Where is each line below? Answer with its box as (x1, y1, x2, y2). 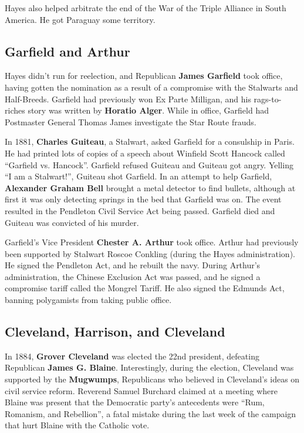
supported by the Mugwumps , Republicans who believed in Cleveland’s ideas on (5, 373, 300, 385)
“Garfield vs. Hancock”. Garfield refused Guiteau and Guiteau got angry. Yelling (5, 158, 293, 171)
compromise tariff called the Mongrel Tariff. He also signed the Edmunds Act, (5, 282, 285, 294)
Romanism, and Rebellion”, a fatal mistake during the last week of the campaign (5, 407, 296, 419)
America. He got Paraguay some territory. (5, 13, 156, 25)
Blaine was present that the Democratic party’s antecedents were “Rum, (5, 396, 265, 408)
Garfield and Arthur (5, 42, 130, 60)
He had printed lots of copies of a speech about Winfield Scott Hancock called (5, 146, 285, 159)
